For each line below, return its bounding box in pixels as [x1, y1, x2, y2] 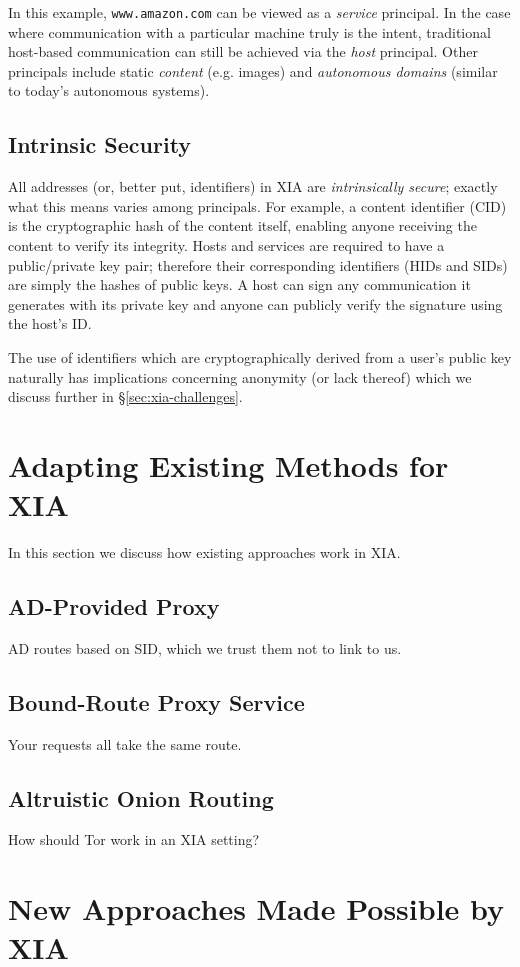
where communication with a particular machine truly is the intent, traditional [8, 21, 491, 42]
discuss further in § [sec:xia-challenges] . [8, 386, 243, 407]
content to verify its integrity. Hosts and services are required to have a [8, 235, 445, 256]
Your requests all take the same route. [8, 733, 242, 754]
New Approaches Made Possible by [8, 888, 505, 929]
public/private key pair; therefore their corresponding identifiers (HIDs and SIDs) [8, 254, 508, 275]
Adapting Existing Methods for [8, 444, 449, 485]
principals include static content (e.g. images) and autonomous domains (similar [8, 60, 498, 81]
